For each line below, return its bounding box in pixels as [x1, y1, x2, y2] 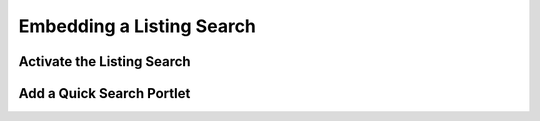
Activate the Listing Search [18, 53, 191, 70]
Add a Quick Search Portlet [18, 85, 191, 102]
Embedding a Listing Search [18, 15, 257, 37]
